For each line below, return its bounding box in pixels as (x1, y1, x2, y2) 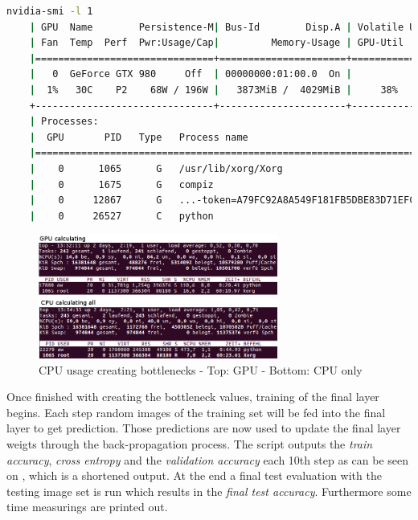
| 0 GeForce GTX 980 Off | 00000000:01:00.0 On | (29, 68, 352, 80)
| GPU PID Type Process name (29, 131, 248, 143)
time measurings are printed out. (6, 498, 168, 515)
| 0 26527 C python (29, 210, 214, 222)
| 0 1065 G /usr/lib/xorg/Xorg (29, 162, 283, 174)
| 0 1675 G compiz (29, 178, 214, 190)
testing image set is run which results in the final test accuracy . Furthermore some (6, 482, 412, 499)
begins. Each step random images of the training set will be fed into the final (6, 403, 386, 420)
